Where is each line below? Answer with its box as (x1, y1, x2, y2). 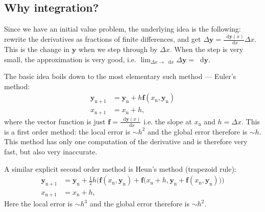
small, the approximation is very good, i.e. (4, 54, 136, 64)
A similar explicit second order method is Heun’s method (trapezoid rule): (4, 163, 236, 174)
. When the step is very (170, 43, 244, 54)
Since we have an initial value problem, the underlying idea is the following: (4, 23, 241, 34)
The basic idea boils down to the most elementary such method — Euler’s (4, 71, 236, 82)
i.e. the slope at (143, 116, 192, 126)
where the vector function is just (4, 116, 106, 126)
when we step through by (78, 43, 158, 54)
